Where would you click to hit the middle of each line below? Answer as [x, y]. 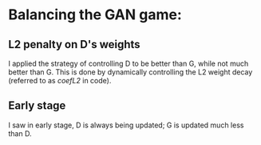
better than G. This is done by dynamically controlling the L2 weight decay [130, 72]
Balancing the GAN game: [95, 15]
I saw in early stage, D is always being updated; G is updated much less [126, 125]
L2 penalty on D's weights [75, 44]
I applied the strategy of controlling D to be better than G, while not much [129, 63]
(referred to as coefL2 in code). [60, 81]
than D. [20, 133]
